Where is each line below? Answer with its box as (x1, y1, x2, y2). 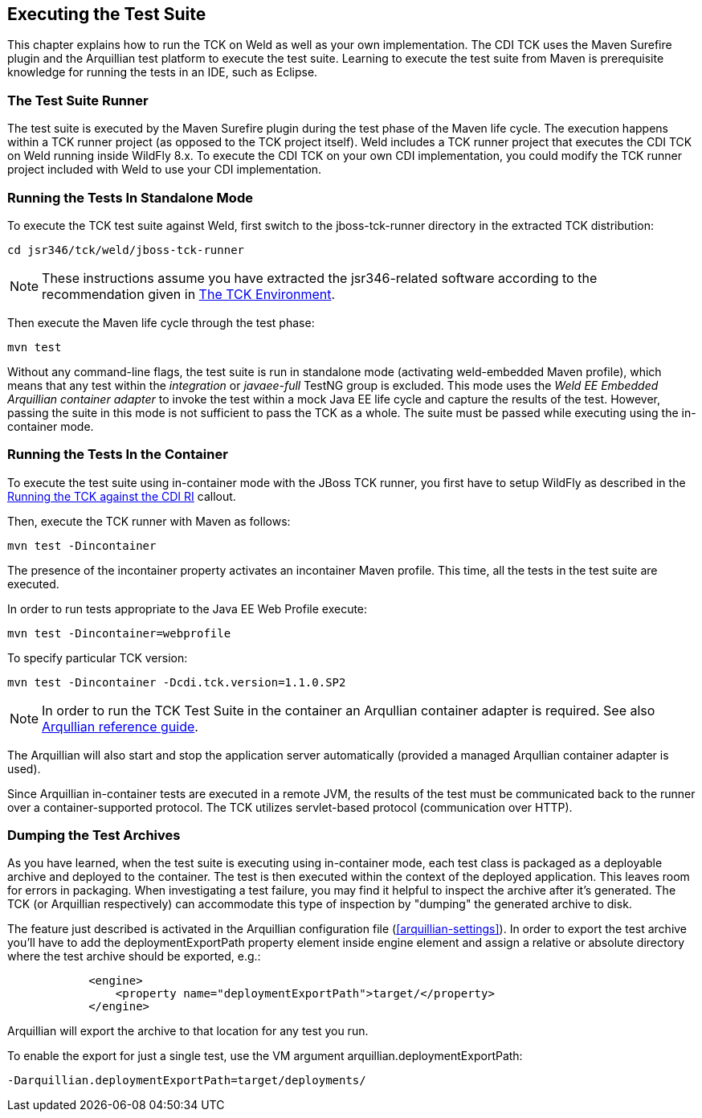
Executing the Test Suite (7, 4, 206, 24)
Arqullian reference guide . (42, 718, 198, 735)
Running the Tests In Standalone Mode (7, 189, 253, 206)
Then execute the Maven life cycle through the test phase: (7, 315, 315, 330)
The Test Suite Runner (7, 92, 149, 109)
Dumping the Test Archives (7, 827, 181, 844)
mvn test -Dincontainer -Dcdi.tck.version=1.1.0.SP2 (7, 675, 346, 689)
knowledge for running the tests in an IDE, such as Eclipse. (7, 65, 318, 80)
